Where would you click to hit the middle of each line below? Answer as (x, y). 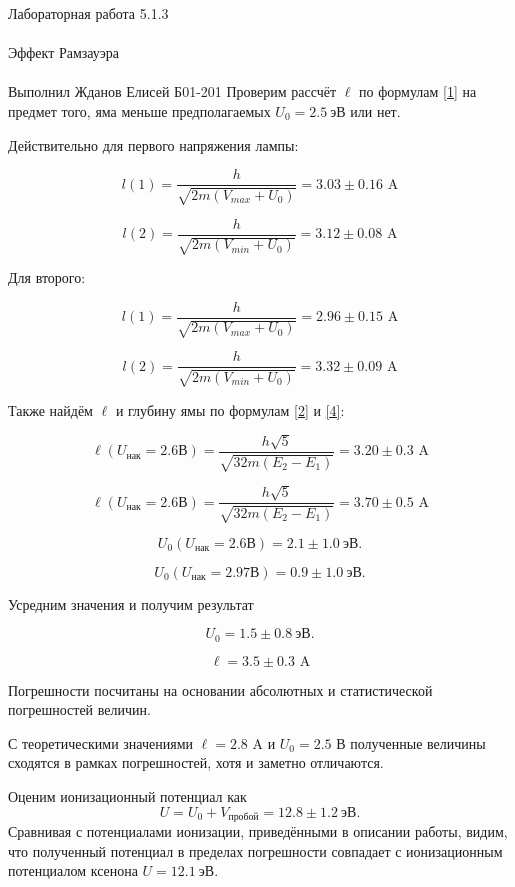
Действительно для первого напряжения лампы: (153, 144)
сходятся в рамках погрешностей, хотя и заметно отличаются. (196, 762)
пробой (243, 817)
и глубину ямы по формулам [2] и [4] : (230, 409)
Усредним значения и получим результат (131, 603)
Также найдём (50, 409)
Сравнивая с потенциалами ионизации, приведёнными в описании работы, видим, (258, 831)
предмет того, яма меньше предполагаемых (139, 110)
